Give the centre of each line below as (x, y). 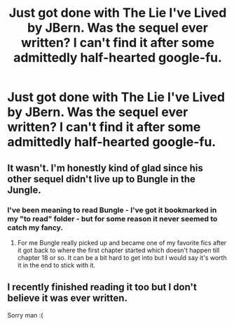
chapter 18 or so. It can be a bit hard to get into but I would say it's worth (122, 257)
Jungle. (24, 190)
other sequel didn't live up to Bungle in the (102, 179)
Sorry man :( (25, 315)
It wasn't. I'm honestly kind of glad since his (105, 168)
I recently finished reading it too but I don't (102, 287)
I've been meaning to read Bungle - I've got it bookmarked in (112, 210)
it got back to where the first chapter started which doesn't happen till (118, 250)
